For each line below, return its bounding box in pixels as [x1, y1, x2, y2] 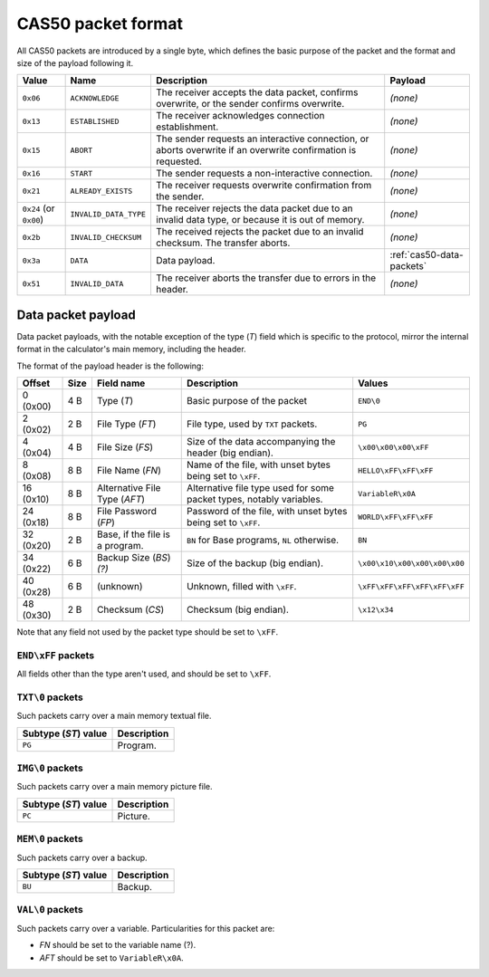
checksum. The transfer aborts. [155, 236, 291, 249]
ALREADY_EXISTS [70, 186, 133, 196]
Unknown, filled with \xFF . [187, 580, 297, 593]
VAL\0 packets [16, 904, 83, 916]
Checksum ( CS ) [96, 603, 165, 616]
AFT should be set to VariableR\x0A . [39, 952, 185, 963]
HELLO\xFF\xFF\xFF [358, 465, 434, 475]
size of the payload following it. [16, 57, 134, 68]
